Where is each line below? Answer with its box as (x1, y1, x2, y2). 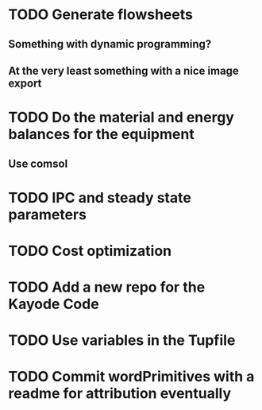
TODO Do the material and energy (8, 109, 234, 126)
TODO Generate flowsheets (8, 6, 193, 24)
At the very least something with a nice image (8, 64, 240, 77)
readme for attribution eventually (8, 385, 232, 403)
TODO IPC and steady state (8, 188, 192, 207)
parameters (8, 205, 87, 223)
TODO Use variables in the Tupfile (8, 331, 236, 350)
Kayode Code (8, 296, 99, 313)
